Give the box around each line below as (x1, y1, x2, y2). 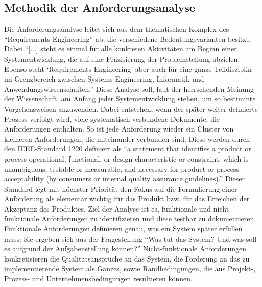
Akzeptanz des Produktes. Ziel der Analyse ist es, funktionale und (4, 203, 211, 214)
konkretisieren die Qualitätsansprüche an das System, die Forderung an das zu (4, 253, 250, 264)
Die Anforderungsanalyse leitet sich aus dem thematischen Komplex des (4, 23, 229, 34)
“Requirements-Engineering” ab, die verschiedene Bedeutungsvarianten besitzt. (4, 33, 251, 44)
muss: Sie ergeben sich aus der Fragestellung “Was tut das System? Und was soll (4, 233, 257, 244)
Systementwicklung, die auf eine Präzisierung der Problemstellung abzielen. (4, 53, 240, 64)
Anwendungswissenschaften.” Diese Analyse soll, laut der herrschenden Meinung (4, 83, 254, 94)
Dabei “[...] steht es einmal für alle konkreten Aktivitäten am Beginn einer (4, 43, 237, 54)
